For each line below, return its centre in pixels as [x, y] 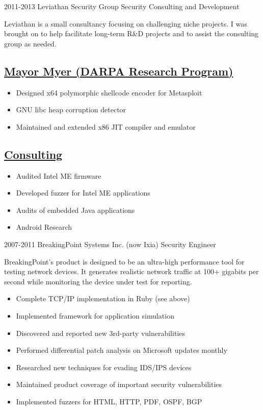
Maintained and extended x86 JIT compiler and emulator [106, 126]
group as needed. [30, 43]
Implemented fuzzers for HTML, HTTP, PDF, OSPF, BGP [109, 401]
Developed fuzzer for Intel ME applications [83, 193]
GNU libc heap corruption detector [71, 110]
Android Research [44, 227]
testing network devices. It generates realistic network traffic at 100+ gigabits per [131, 271]
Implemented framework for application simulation [95, 315]
